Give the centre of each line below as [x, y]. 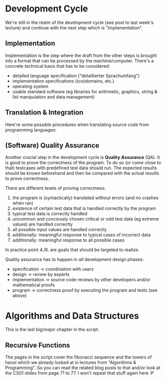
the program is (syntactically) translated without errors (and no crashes [85, 198]
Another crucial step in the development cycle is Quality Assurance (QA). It [83, 157]
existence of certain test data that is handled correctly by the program [84, 208]
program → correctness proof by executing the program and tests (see [85, 290]
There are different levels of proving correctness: [55, 188]
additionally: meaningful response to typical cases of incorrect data [81, 235]
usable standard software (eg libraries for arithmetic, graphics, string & [85, 91]
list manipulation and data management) [53, 97]
